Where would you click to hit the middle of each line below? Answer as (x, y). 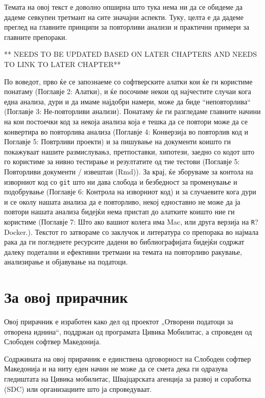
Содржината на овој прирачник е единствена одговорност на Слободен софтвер (128, 358)
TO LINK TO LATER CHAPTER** (63, 64)
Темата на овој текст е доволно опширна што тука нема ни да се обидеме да (123, 7)
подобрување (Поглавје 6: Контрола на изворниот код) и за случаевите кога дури (130, 192)
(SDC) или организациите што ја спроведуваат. (78, 389)
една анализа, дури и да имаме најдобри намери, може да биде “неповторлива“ (127, 101)
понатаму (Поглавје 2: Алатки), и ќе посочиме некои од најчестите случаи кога (128, 91)
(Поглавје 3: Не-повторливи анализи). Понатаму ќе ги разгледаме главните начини (132, 111)
